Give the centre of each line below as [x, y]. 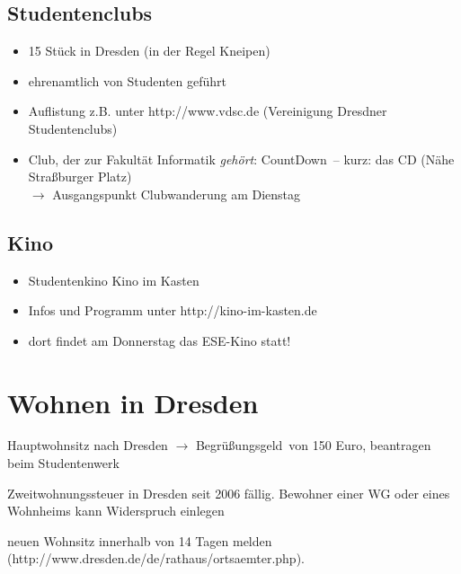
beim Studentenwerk [63, 463]
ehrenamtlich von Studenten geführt [128, 80]
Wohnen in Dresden [133, 402]
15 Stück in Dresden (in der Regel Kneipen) [149, 51]
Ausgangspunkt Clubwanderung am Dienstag [177, 194]
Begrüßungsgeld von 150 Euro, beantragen [313, 445]
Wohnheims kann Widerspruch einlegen [116, 511]
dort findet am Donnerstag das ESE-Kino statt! [160, 340]
